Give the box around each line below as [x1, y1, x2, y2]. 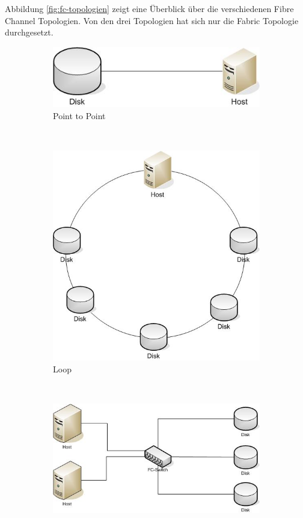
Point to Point [53, 109, 106, 122]
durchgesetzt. [5, 26, 54, 39]
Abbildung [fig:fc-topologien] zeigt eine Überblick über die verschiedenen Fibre [5, 2, 294, 14]
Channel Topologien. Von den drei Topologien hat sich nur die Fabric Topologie [5, 14, 299, 26]
